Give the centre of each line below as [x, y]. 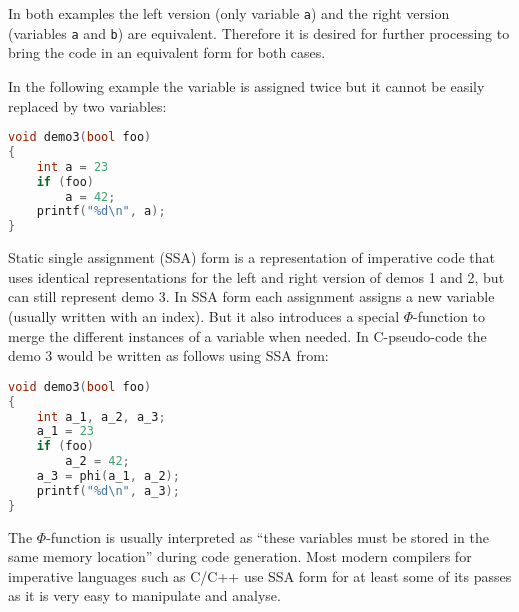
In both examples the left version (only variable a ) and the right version [229, 13]
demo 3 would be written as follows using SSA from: [168, 355]
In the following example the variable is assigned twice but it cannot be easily [246, 85]
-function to [449, 316]
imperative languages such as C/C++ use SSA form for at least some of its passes [260, 575]
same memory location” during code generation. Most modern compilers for [240, 556]
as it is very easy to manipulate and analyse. [144, 595]
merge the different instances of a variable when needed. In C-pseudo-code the [247, 335]
